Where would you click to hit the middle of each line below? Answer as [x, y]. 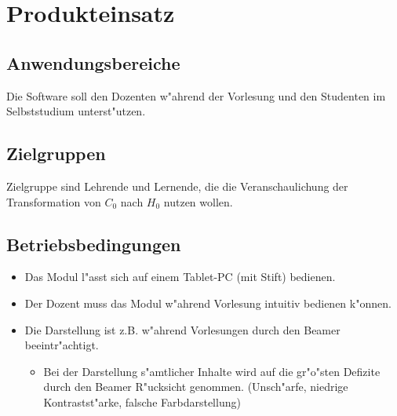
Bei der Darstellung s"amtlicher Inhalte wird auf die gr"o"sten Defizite [212, 371]
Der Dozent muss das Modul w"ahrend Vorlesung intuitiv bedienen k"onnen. [208, 303]
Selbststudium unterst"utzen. [76, 111]
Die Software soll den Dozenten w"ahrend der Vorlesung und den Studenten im [196, 95]
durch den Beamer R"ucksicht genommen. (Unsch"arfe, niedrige [196, 387]
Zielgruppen [56, 153]
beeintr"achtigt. [62, 345]
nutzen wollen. [198, 201]
